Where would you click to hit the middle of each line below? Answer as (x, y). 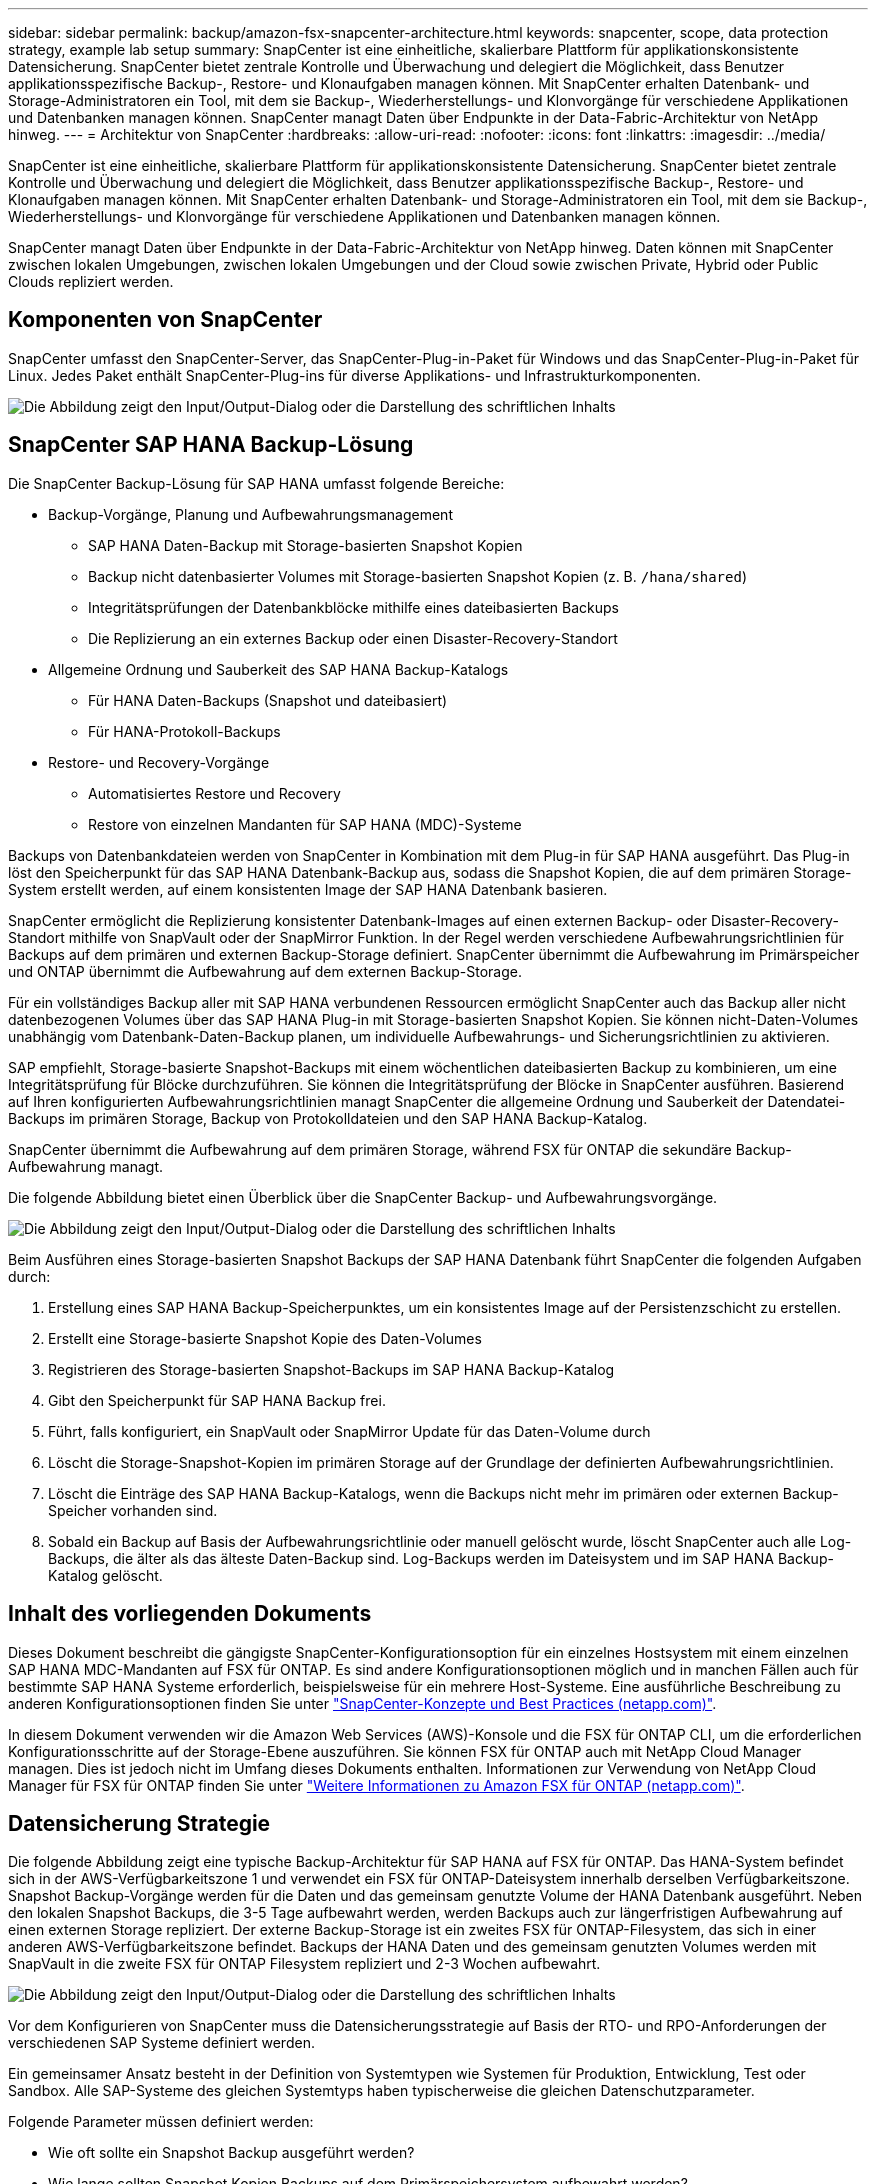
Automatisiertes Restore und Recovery (214, 793)
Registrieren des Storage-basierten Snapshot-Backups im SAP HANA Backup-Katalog (331, 1369)
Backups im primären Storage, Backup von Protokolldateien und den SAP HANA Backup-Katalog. (328, 1118)
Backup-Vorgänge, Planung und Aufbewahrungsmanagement (250, 514)
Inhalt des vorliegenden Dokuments (190, 1614)
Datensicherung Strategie (139, 1823)
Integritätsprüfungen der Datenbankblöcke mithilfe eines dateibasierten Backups (353, 607)
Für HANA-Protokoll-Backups (184, 731)
